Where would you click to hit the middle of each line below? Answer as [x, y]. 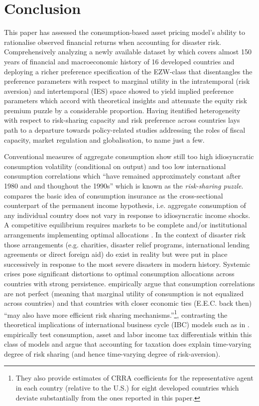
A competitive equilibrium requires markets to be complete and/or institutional [126, 225]
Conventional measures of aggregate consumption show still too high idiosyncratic [129, 156]
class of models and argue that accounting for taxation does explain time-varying [128, 344]
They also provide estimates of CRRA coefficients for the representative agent [134, 378]
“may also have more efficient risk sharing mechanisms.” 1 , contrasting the [116, 314]
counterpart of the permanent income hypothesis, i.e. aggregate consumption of [125, 205]
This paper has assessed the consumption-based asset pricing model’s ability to [125, 32]
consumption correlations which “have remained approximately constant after [122, 176]
